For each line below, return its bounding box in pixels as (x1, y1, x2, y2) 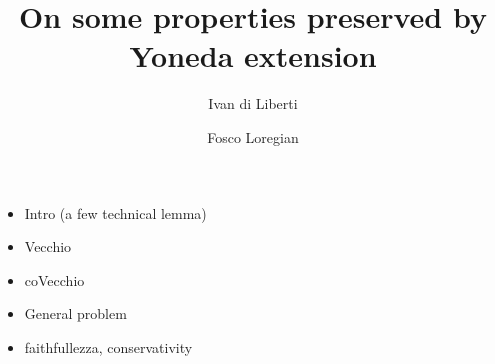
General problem (24, 303, 127, 324)
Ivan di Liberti (208, 93, 298, 114)
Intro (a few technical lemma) (24, 202, 207, 223)
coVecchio (24, 269, 85, 290)
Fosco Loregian (207, 126, 299, 147)
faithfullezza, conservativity (24, 336, 193, 357)
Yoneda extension (129, 35, 377, 76)
